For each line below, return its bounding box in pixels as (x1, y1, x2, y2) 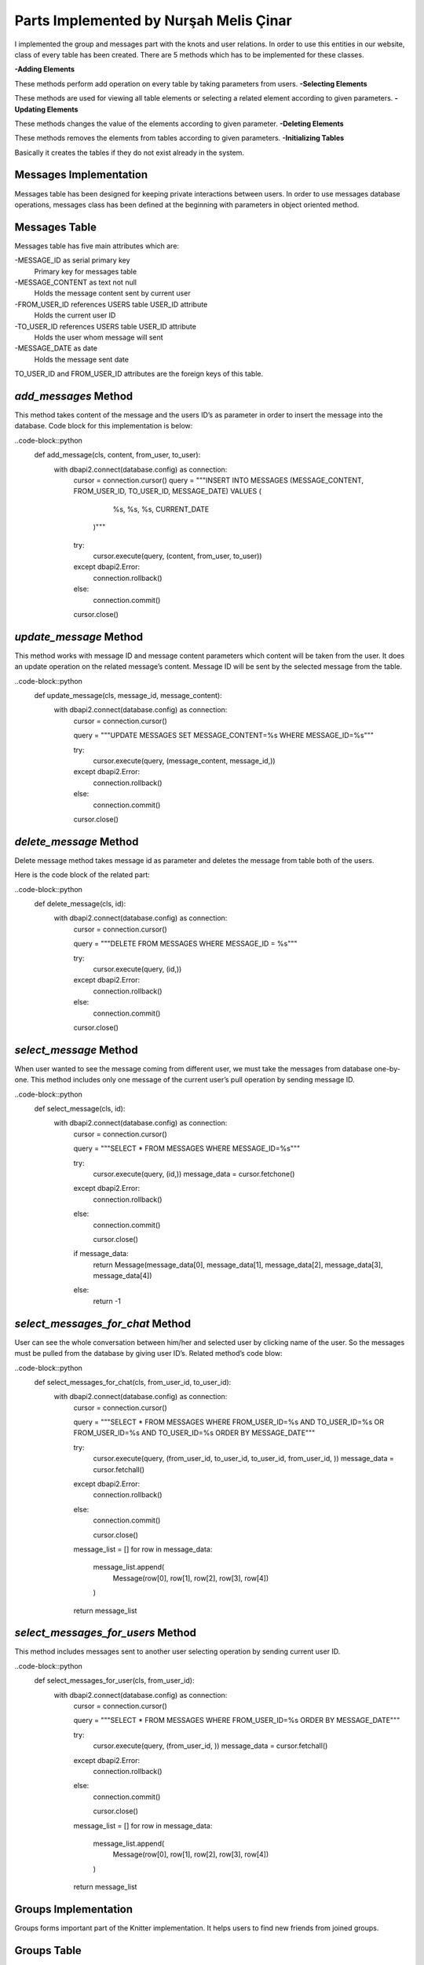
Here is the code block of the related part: (14, 870, 151, 880)
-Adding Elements (14, 64, 75, 74)
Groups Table (14, 1944, 82, 1957)
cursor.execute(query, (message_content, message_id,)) (93, 755, 276, 766)
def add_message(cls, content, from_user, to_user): (34, 450, 201, 460)
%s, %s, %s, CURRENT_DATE (112, 504, 210, 514)
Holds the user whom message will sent (34, 332, 164, 342)
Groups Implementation (14, 1902, 133, 1915)
